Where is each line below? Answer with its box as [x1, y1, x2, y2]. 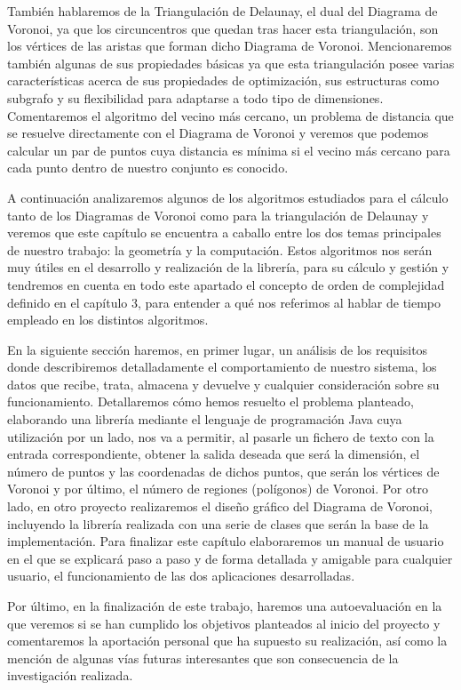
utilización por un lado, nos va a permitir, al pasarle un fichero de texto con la [7, 427, 434, 445]
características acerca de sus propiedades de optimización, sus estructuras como [7, 71, 440, 90]
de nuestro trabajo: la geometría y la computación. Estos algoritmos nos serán [7, 240, 433, 259]
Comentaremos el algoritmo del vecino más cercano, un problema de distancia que [7, 106, 454, 124]
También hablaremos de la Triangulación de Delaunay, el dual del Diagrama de [7, 2, 438, 20]
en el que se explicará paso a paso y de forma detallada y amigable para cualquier [7, 549, 453, 567]
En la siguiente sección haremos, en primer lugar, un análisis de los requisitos [7, 340, 428, 358]
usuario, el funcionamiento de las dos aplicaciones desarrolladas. [7, 566, 355, 585]
